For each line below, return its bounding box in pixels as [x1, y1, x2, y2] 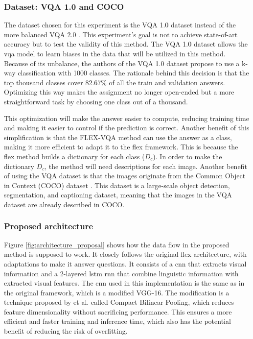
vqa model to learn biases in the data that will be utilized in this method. [4, 48, 226, 58]
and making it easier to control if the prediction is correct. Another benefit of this [4, 122, 250, 133]
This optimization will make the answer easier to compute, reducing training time [4, 113, 249, 123]
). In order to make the [153, 151, 222, 161]
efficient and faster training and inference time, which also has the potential [4, 316, 231, 326]
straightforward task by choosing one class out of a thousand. [4, 96, 188, 106]
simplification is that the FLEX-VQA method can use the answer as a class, [4, 132, 232, 142]
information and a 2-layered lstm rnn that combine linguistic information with [4, 268, 239, 278]
